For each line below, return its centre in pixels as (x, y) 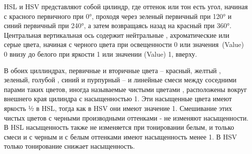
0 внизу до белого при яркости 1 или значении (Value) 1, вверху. (101, 54)
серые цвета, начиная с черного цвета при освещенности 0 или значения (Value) (124, 44)
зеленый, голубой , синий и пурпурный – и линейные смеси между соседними (120, 80)
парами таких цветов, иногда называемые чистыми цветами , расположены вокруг (126, 89)
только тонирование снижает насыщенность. (69, 146)
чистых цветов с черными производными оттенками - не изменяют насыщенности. (126, 117)
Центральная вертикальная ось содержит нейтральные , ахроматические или (117, 35)
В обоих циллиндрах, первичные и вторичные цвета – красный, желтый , (112, 70)
